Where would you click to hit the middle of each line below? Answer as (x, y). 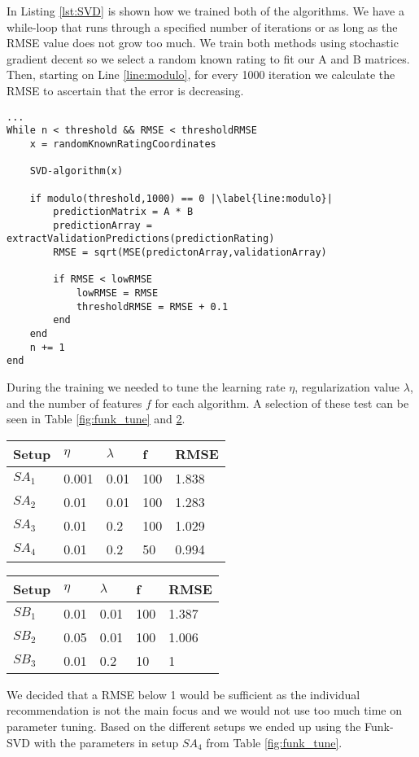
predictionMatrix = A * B (123, 212)
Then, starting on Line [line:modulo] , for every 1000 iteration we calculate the (201, 74)
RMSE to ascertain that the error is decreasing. (125, 90)
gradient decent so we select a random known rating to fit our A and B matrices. (208, 58)
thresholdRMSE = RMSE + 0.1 (152, 306)
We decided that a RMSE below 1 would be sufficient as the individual (183, 694)
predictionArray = (103, 225)
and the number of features (74, 403)
